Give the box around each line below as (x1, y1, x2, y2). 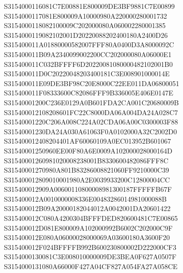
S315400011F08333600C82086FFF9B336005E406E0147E (4, 88, 173, 98)
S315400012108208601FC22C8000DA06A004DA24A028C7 (4, 107, 178, 117)
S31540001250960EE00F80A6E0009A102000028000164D (4, 145, 173, 155)
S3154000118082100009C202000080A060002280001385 (4, 20, 166, 30)
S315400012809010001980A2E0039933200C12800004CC (4, 174, 170, 184)
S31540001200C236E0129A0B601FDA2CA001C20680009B (4, 97, 179, 107)
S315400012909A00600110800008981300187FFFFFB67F (4, 184, 172, 194)
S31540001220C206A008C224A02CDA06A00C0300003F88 (4, 117, 178, 127)
